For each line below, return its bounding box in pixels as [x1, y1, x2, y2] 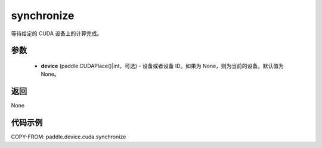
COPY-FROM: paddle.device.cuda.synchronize [11, 133, 126, 140]
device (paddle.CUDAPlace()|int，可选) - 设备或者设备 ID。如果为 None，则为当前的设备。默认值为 [41, 62, 284, 69]
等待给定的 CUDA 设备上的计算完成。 [11, 30, 103, 37]
